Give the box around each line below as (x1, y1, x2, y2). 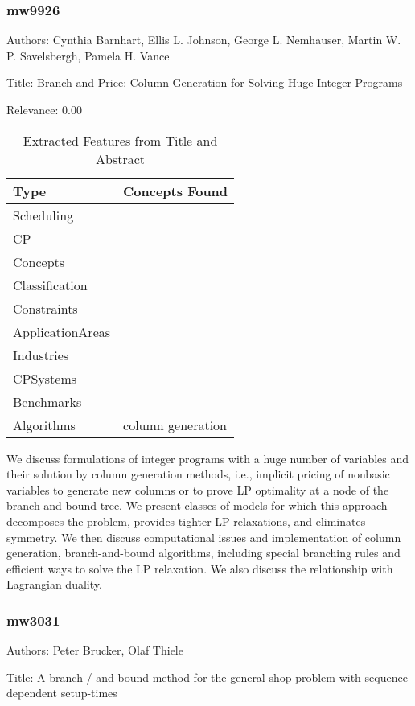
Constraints (13, 298, 78, 318)
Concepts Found (123, 181, 228, 200)
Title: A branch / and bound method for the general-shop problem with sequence (6, 668, 408, 685)
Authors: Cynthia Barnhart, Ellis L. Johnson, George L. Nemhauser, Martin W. (6, 31, 401, 48)
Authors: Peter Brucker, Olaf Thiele (6, 642, 183, 659)
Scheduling (13, 205, 74, 224)
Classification (13, 275, 88, 294)
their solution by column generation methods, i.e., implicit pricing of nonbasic (6, 466, 390, 482)
